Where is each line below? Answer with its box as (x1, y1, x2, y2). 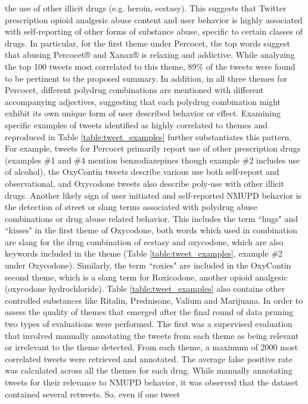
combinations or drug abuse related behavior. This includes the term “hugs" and (5, 212, 298, 224)
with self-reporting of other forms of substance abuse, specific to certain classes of (5, 25, 303, 38)
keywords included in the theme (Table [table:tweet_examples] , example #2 (5, 247, 283, 260)
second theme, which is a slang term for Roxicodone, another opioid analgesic (5, 270, 288, 283)
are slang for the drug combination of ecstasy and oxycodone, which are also (5, 235, 284, 248)
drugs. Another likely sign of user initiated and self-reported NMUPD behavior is (5, 189, 302, 201)
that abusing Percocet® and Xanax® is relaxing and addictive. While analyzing (5, 48, 295, 61)
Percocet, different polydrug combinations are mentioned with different (5, 84, 264, 96)
